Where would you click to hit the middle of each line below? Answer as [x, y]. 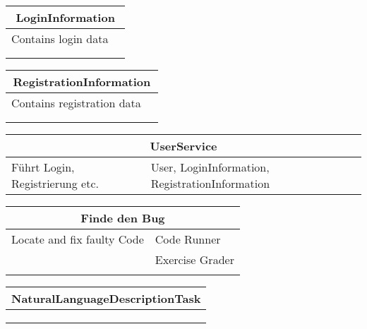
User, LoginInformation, [210, 167]
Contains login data [60, 38]
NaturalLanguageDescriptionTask [106, 298]
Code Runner [188, 239]
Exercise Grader [194, 259]
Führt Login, [43, 167]
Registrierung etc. [55, 183]
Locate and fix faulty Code [78, 239]
